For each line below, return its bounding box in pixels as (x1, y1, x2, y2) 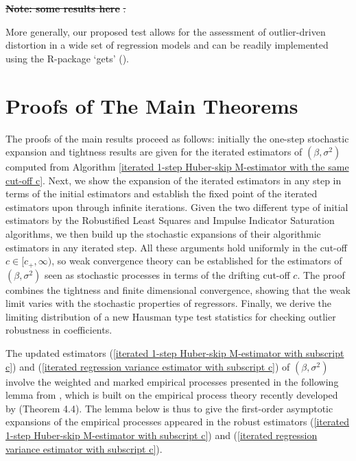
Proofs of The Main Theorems (5, 91, 298, 119)
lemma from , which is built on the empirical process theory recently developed (5, 388, 338, 402)
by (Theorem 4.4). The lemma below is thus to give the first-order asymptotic (5, 401, 333, 415)
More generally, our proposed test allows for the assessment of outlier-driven (5, 24, 326, 38)
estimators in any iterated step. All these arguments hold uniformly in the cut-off (5, 240, 347, 254)
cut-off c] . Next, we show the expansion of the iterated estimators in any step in (5, 173, 342, 187)
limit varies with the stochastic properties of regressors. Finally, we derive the (5, 296, 332, 310)
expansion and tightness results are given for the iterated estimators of (5, 145, 302, 159)
